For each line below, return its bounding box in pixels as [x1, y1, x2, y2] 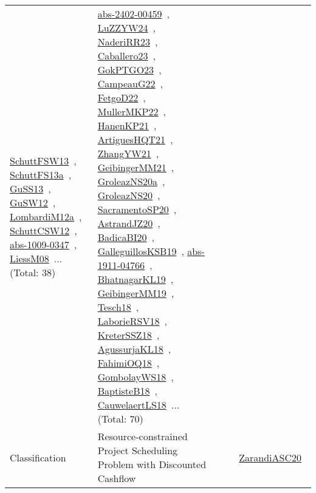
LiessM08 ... [10, 251, 63, 265]
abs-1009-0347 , [10, 237, 77, 251]
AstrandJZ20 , [97, 216, 160, 230]
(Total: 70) [97, 412, 143, 426]
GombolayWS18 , [97, 370, 174, 384]
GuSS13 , [10, 181, 51, 195]
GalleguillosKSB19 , [97, 244, 184, 258]
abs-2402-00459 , [97, 7, 170, 21]
